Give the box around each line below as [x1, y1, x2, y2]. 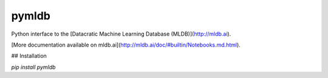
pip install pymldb [11, 63, 56, 71]
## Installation [11, 52, 47, 60]
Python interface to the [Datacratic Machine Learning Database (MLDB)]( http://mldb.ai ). [11, 30, 231, 37]
